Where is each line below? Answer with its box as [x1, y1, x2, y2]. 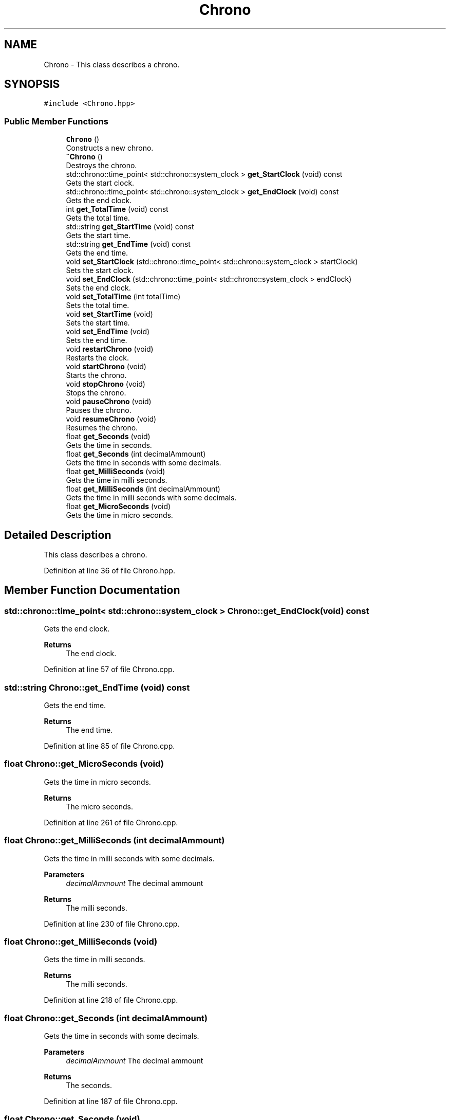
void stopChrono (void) [66, 380, 145, 389]
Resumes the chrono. [66, 423, 138, 432]
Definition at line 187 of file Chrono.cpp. [44, 1097, 178, 1106]
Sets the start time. [66, 318, 130, 328]
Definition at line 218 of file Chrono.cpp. [44, 996, 178, 1005]
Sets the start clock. [66, 266, 134, 275]
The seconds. [66, 1081, 113, 1090]
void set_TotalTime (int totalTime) [66, 292, 181, 301]
